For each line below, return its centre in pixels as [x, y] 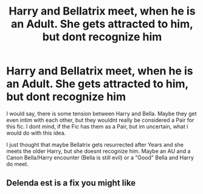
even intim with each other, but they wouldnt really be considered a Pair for [100, 120]
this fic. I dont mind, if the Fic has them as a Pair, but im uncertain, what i [97, 126]
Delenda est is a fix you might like [71, 183]
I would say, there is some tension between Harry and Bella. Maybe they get [101, 113]
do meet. [18, 164]
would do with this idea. [36, 133]
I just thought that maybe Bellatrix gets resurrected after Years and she [95, 144]
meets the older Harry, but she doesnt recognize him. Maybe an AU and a [98, 151]
